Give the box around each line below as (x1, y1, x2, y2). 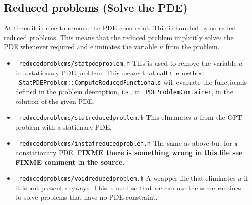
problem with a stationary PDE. (15, 121, 112, 132)
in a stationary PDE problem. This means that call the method (15, 67, 204, 77)
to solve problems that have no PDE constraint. (15, 192, 157, 202)
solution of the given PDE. (15, 96, 95, 106)
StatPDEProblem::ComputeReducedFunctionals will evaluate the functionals (18, 77, 247, 87)
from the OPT (200, 112, 242, 122)
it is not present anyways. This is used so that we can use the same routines (15, 182, 241, 192)
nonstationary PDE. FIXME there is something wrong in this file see (15, 147, 243, 158)
